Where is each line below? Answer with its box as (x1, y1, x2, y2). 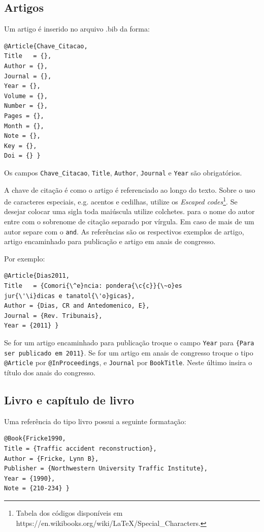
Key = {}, (4, 142, 37, 150)
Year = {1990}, (4, 475, 55, 482)
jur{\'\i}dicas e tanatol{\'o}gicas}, (4, 292, 135, 300)
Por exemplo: (4, 253, 45, 263)
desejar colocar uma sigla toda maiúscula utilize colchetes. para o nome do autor (4, 206, 255, 217)
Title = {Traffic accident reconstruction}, (4, 445, 157, 452)
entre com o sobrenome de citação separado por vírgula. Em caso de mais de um (4, 216, 254, 227)
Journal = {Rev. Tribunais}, (4, 312, 103, 319)
